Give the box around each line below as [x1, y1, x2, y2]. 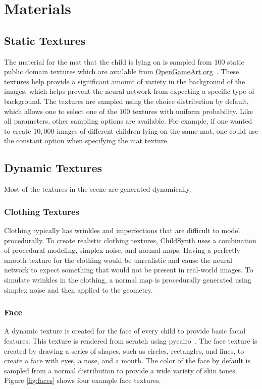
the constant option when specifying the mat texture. [4, 135, 169, 146]
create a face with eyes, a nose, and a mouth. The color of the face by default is [4, 355, 250, 366]
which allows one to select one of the [4, 105, 117, 116]
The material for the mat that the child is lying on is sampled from [4, 56, 212, 67]
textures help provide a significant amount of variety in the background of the [4, 76, 245, 86]
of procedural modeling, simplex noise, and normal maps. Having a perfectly [4, 245, 240, 255]
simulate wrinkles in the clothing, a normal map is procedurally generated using [4, 274, 251, 285]
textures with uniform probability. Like [132, 105, 253, 116]
